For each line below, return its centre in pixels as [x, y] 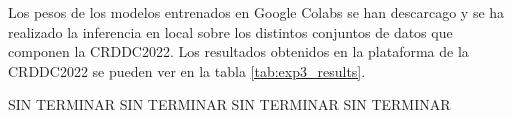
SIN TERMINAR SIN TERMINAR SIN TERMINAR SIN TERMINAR [229, 104]
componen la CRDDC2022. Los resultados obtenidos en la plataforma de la [238, 51]
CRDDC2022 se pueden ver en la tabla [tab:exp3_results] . [187, 70]
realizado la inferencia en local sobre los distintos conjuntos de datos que [230, 31]
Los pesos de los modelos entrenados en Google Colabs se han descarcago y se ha [256, 12]
